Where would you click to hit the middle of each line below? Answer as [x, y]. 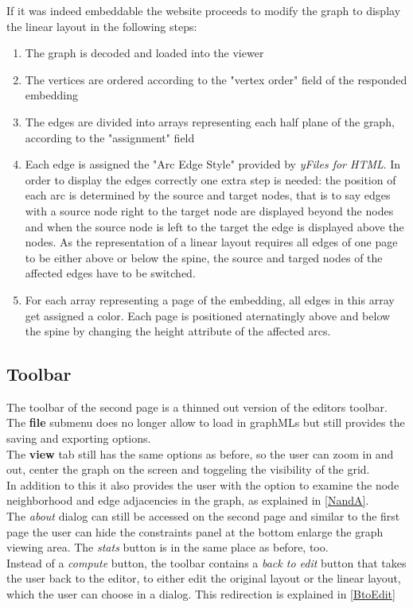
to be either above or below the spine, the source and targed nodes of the [204, 257]
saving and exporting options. [79, 438]
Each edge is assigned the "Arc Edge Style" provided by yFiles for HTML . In [213, 164]
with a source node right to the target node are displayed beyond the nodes [209, 210]
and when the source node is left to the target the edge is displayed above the [214, 226]
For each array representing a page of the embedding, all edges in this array [210, 299]
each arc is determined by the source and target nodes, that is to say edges [208, 195]
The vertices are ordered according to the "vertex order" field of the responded [216, 79]
